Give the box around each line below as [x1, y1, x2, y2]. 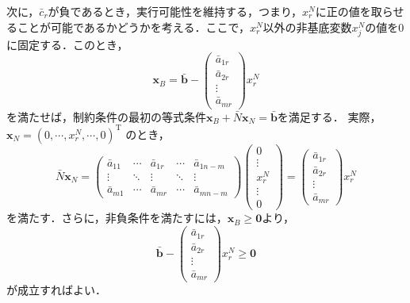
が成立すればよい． [6, 282, 106, 298]
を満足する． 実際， [277, 108, 381, 125]
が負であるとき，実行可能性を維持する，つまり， [48, 3, 303, 19]
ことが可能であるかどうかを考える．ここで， [17, 18, 250, 35]
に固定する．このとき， [6, 36, 128, 52]
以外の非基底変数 [262, 18, 352, 35]
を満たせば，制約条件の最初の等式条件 [6, 108, 206, 125]
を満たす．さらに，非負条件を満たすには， [6, 209, 228, 226]
